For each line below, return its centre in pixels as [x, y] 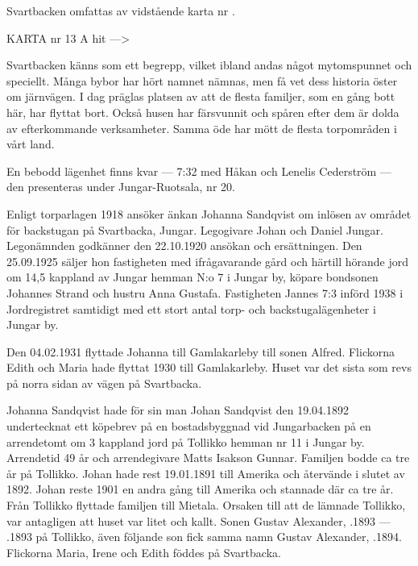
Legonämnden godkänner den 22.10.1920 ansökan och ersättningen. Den [184, 246]
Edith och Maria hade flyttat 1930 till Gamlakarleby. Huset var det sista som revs [209, 367]
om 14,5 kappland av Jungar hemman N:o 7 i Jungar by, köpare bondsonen [192, 277]
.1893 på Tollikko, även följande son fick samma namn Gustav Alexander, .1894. [204, 537]
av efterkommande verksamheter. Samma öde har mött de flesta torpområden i [202, 128]
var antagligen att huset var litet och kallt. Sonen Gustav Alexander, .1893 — [199, 520]
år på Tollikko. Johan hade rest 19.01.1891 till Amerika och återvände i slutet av [206, 473]
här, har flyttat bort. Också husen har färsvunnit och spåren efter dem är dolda [203, 112]
